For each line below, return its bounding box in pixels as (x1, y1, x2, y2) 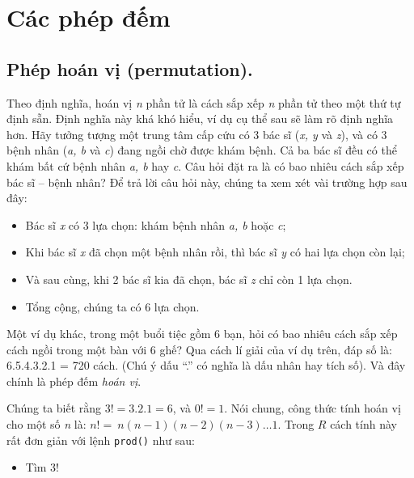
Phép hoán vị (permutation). (6, 56, 253, 81)
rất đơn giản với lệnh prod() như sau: (6, 431, 195, 448)
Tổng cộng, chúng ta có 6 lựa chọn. (25, 298, 200, 315)
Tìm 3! (25, 459, 60, 476)
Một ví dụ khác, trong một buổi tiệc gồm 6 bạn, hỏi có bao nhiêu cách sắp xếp (6, 325, 398, 342)
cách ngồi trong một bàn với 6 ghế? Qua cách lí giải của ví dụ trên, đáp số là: (6, 341, 392, 357)
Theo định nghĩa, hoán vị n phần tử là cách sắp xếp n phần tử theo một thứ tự (6, 94, 401, 111)
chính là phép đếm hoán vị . (6, 372, 142, 389)
